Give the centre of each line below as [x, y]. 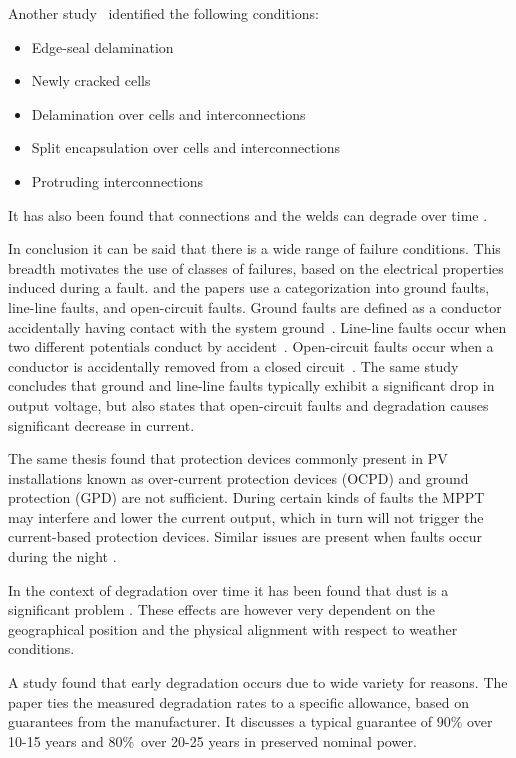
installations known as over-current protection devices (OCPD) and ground [238, 477]
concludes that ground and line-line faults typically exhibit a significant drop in [251, 385]
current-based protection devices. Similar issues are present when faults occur [245, 536]
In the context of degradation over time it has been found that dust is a [228, 589]
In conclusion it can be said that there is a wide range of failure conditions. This [254, 248]
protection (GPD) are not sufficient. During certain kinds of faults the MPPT [246, 497]
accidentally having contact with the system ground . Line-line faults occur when [257, 326]
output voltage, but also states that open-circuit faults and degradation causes [248, 404]
